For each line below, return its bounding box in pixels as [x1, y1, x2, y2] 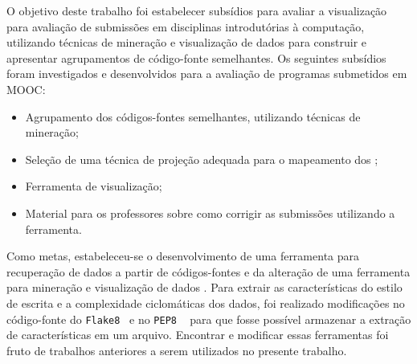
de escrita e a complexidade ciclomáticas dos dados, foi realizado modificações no [6, 294, 405, 311]
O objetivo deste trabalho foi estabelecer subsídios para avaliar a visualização [6, 2, 387, 18]
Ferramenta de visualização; [25, 178, 162, 194]
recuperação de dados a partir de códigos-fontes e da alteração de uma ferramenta [6, 263, 411, 280]
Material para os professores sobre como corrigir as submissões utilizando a [25, 204, 395, 221]
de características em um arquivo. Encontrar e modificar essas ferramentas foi [6, 326, 389, 343]
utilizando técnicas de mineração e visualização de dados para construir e [6, 34, 367, 51]
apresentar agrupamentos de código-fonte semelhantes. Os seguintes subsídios [6, 49, 386, 66]
